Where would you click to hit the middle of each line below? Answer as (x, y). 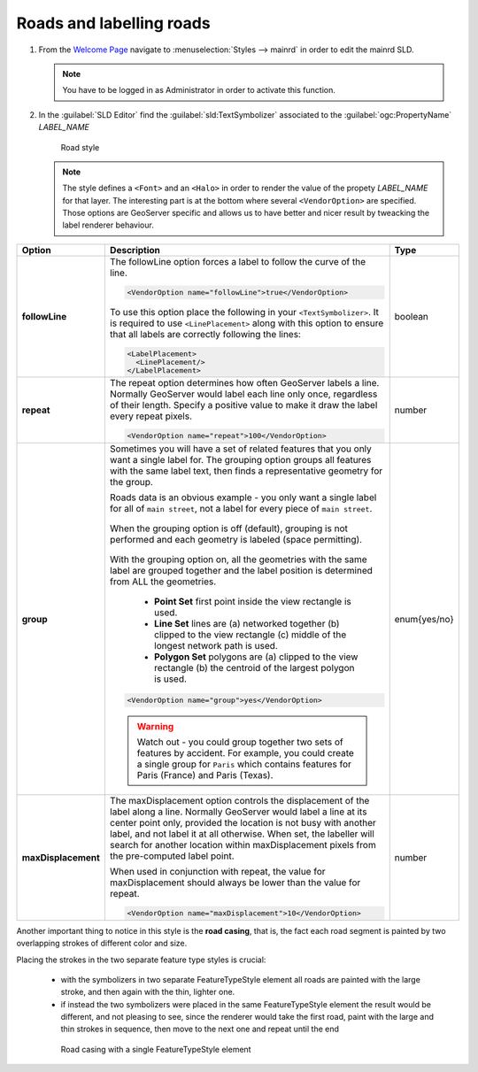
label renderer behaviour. (108, 225)
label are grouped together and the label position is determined (241, 571)
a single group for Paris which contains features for (244, 764)
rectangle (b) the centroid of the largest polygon (254, 668)
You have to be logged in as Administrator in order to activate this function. (199, 90)
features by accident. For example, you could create (245, 752)
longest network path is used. (216, 646)
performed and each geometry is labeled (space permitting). (236, 540)
